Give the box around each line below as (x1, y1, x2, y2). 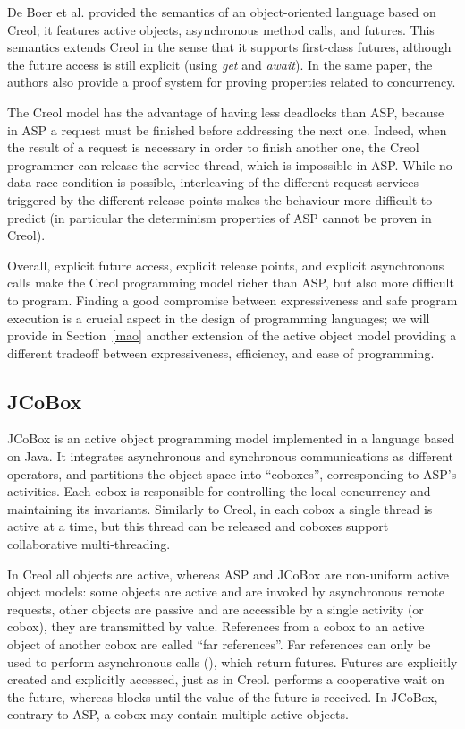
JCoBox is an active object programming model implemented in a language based (7, 429, 455, 448)
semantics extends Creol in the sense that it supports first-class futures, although (7, 38, 452, 56)
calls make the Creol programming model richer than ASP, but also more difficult (7, 273, 454, 292)
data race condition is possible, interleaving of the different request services (7, 173, 418, 192)
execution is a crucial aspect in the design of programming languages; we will (7, 308, 430, 327)
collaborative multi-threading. (7, 535, 171, 553)
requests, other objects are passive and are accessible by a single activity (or (7, 599, 424, 618)
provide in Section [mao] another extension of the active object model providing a (7, 326, 457, 345)
